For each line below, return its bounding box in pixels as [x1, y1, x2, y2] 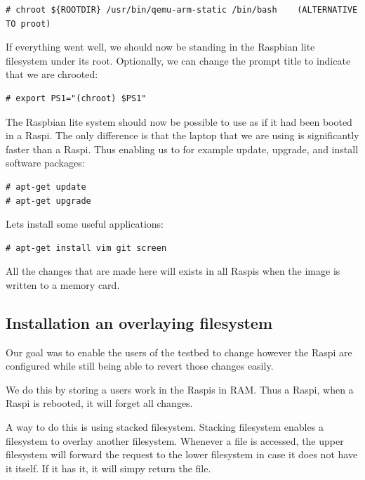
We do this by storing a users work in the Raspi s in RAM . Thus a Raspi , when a [6, 382, 354, 396]
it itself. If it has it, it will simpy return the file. [6, 460, 211, 475]
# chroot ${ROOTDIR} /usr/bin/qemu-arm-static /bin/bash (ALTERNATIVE [6, 5, 358, 15]
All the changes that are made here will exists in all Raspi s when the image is [6, 264, 340, 278]
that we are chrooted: [6, 67, 98, 82]
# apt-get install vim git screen [6, 242, 167, 253]
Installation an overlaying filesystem [6, 311, 273, 333]
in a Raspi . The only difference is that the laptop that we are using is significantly [6, 128, 359, 143]
